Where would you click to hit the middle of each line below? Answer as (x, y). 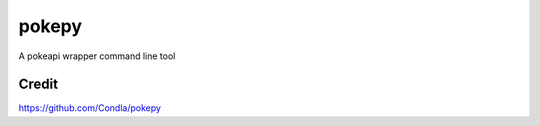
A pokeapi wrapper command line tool (97, 56)
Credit (38, 84)
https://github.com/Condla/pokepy (90, 108)
